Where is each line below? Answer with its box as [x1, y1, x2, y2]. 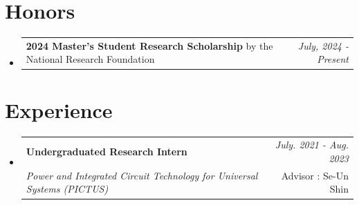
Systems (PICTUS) [26, 182, 109, 196]
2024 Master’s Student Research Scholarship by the [26, 38, 273, 52]
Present [317, 52, 349, 66]
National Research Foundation [26, 52, 155, 66]
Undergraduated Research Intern [26, 144, 187, 159]
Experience [5, 95, 113, 124]
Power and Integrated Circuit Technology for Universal [26, 168, 258, 182]
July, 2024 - [297, 38, 349, 52]
